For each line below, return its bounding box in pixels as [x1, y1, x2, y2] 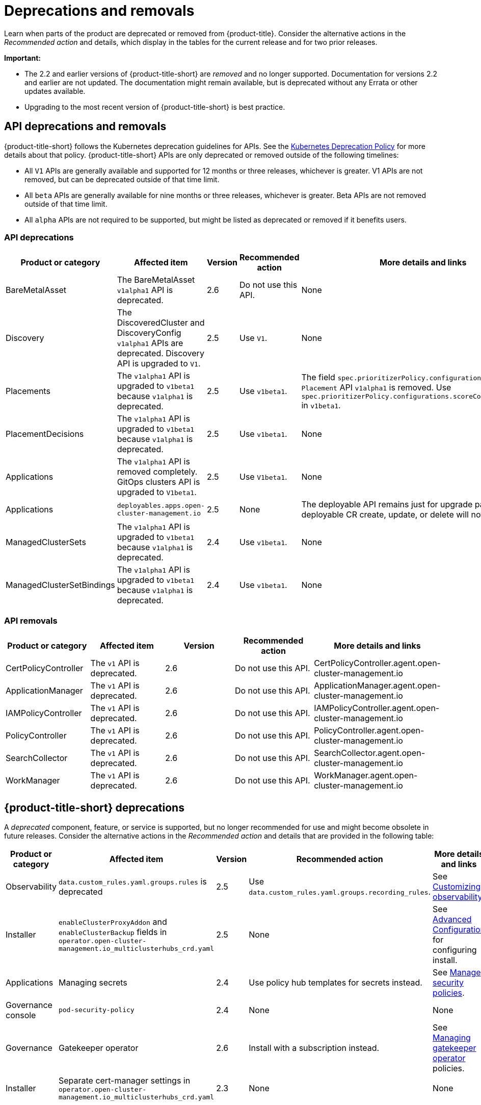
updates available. [24, 86, 86, 95]
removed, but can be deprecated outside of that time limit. [24, 175, 220, 184]
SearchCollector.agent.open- [314, 748, 425, 758]
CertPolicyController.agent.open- [314, 658, 441, 669]
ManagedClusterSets [6, 537, 86, 548]
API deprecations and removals [4, 120, 167, 133]
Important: [4, 53, 41, 62]
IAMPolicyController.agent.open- [314, 703, 440, 714]
